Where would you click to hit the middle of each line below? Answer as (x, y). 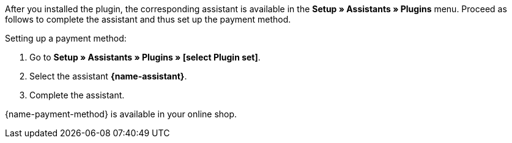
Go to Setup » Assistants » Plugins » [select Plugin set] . (145, 57)
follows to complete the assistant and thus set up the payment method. (148, 19)
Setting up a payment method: (66, 38)
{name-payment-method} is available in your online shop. (121, 114)
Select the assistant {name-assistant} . (108, 76)
